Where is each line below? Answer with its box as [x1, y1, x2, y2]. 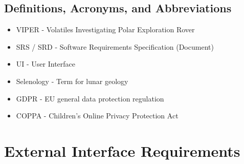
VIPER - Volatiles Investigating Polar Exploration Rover [16, 24, 195, 35]
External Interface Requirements [4, 140, 240, 161]
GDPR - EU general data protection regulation [16, 93, 164, 104]
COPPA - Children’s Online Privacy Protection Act [16, 110, 179, 121]
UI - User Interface [16, 58, 76, 69]
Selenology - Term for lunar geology [16, 75, 128, 86]
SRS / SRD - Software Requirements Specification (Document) [16, 41, 214, 52]
